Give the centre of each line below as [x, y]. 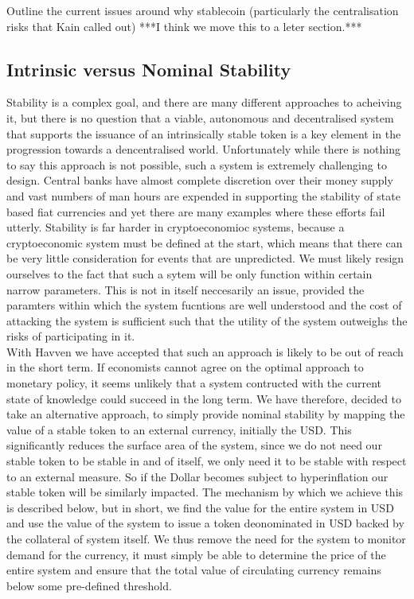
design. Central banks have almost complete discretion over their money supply [200, 180]
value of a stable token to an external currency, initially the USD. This [179, 429]
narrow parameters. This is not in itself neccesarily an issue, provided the [186, 289]
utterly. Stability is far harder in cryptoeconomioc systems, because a [176, 227]
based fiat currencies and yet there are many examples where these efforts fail [196, 211]
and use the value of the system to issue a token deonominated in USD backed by [205, 523]
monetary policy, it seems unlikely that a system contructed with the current [194, 383]
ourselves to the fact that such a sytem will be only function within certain [189, 273]
